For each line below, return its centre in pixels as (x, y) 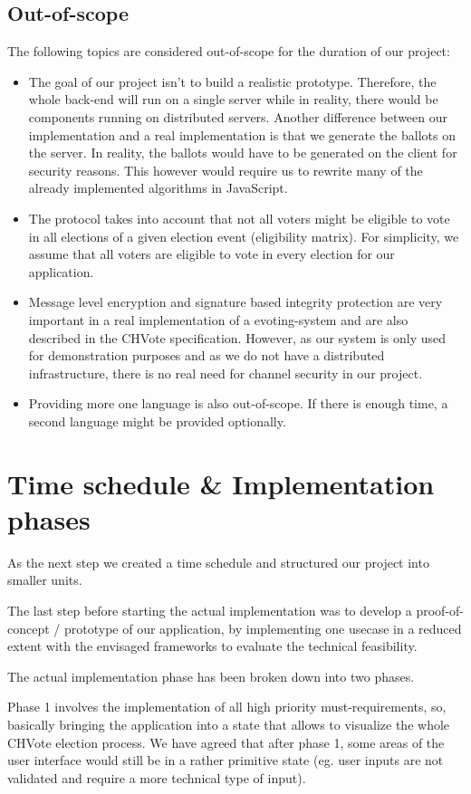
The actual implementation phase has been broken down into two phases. (211, 676)
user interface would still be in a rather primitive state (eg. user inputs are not (226, 760)
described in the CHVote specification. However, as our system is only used (237, 337)
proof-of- (440, 610)
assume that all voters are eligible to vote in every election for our (211, 254)
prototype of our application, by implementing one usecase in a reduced (263, 628)
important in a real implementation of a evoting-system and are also (218, 319)
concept (29, 628)
